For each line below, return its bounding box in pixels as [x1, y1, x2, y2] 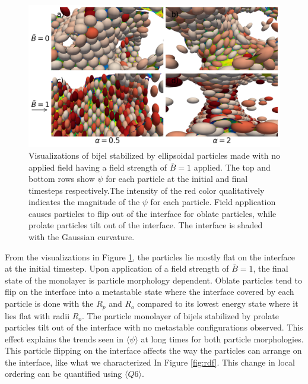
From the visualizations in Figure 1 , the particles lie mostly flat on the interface [5, 250, 295, 263]
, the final [253, 262, 288, 275]
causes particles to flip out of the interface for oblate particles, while [28, 207, 277, 219]
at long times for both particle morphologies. [141, 332, 304, 345]
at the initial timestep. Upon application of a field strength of [5, 262, 229, 275]
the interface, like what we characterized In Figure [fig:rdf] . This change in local [5, 355, 295, 368]
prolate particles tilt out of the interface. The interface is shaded [28, 219, 263, 231]
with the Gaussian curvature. [28, 231, 135, 243]
